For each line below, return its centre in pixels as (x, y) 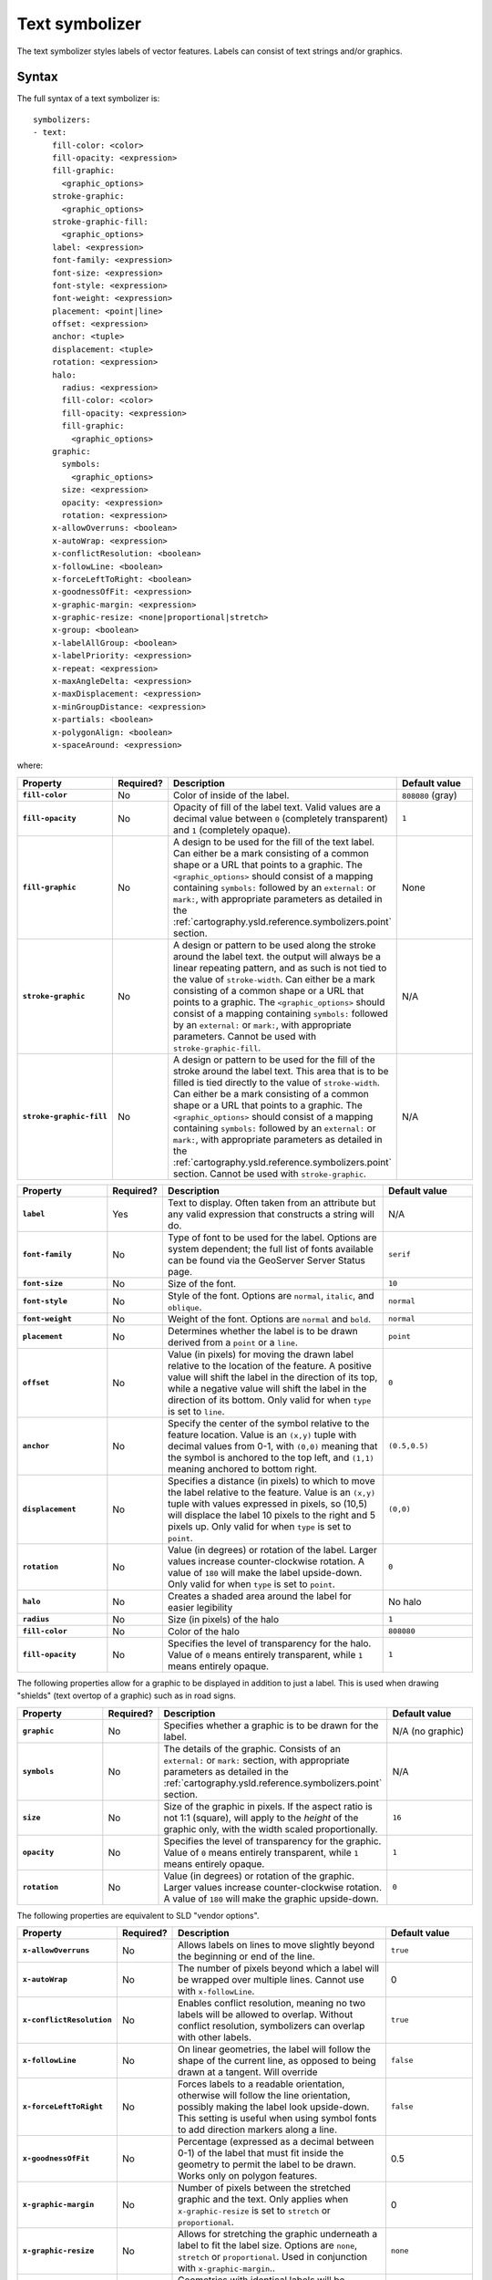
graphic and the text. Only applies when (263, 2199)
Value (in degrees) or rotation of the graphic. (259, 1876)
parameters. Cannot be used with (245, 1036)
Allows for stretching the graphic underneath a (278, 2233)
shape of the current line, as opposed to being (277, 2060)
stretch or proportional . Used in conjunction (273, 2256)
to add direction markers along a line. (257, 2130)
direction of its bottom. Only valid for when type (269, 1400)
